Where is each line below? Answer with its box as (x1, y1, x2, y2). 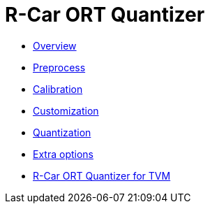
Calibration (33, 82, 83, 95)
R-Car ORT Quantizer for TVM (33, 169, 171, 182)
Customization (33, 104, 99, 117)
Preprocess (33, 61, 86, 73)
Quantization (33, 126, 91, 138)
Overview (33, 39, 77, 52)
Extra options (33, 147, 93, 160)
